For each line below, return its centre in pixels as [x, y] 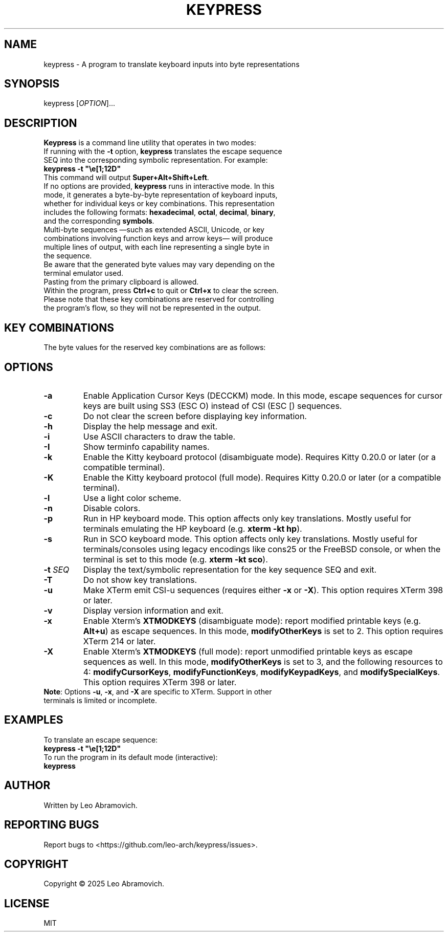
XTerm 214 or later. [119, 641]
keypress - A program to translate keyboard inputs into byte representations [172, 64]
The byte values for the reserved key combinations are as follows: [155, 347]
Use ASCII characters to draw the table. [159, 436]
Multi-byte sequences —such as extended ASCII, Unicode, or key [154, 230]
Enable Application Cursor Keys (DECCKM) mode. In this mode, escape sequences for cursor [263, 395]
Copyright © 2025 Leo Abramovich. [104, 884]
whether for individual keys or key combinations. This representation [159, 204]
